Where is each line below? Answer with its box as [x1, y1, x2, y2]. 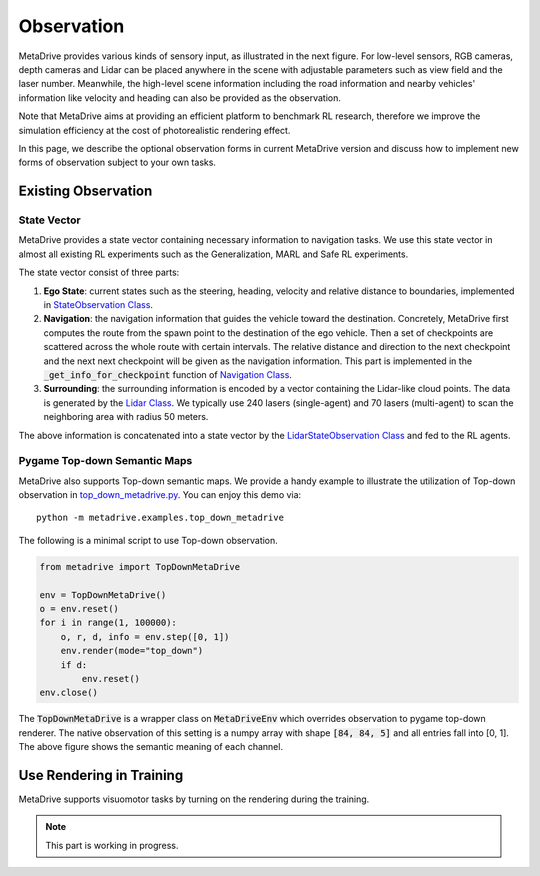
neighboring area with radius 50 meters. [43, 411, 209, 423]
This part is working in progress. [45, 839, 179, 851]
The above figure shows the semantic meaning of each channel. [18, 741, 284, 753]
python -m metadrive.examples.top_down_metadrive [36, 512, 285, 524]
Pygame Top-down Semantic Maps [18, 454, 193, 468]
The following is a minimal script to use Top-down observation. [18, 534, 279, 546]
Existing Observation [18, 183, 153, 200]
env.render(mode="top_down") [60, 645, 204, 657]
